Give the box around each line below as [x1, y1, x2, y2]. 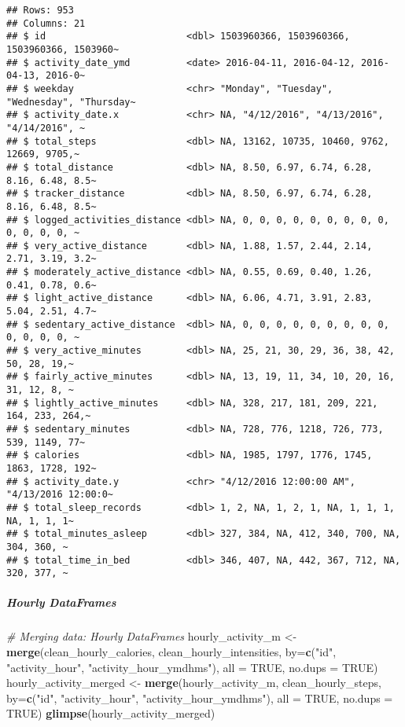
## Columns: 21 [6, 17, 86, 29]
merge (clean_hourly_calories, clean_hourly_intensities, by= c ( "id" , [6, 644, 337, 660]
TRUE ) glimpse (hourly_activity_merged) [6, 705, 215, 721]
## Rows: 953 [6, 5, 74, 16]
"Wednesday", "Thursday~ [6, 96, 136, 108]
